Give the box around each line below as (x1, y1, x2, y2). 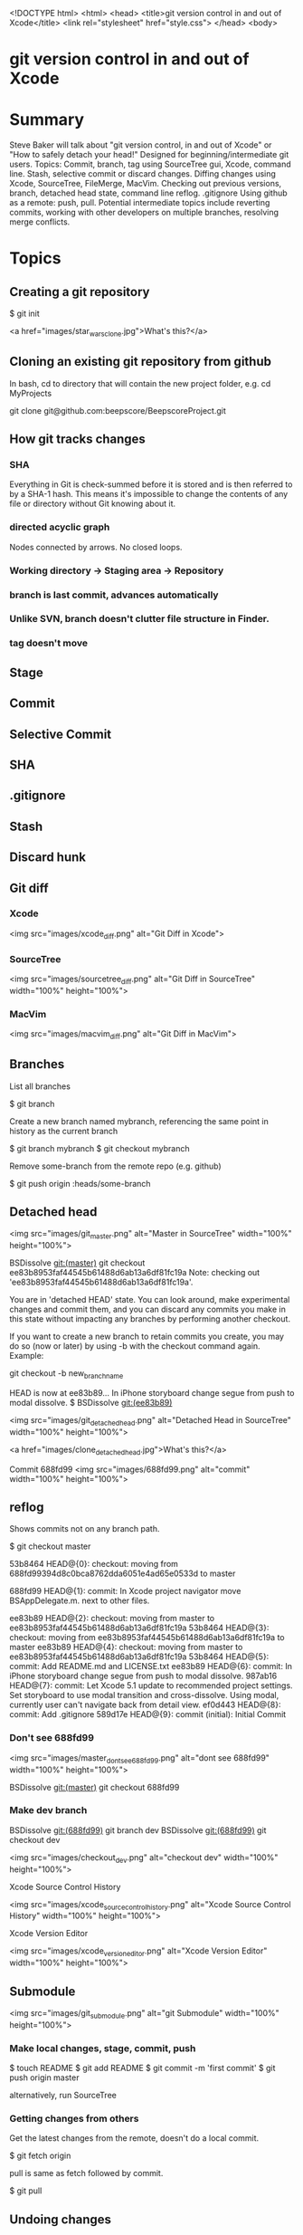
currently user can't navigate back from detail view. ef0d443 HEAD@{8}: (9, 1699, 281, 1710)
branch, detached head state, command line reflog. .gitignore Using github (9, 187, 288, 198)
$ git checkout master (9, 1541, 91, 1552)
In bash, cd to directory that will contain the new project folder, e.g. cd (9, 377, 271, 388)
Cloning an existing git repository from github (9, 354, 271, 369)
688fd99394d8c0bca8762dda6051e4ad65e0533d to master (9, 1568, 236, 1579)
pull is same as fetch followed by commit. (9, 2168, 164, 2179)
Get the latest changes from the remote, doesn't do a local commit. (9, 2133, 260, 2144)
